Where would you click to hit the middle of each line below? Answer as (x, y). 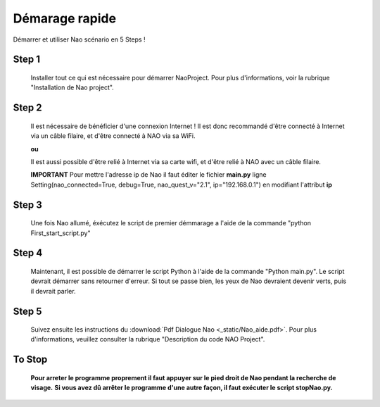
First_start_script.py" (61, 233)
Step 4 (28, 253)
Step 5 (27, 311)
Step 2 (27, 108)
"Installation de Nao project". (72, 87)
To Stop (30, 359)
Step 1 (27, 60)
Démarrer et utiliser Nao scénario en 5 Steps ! (79, 39)
